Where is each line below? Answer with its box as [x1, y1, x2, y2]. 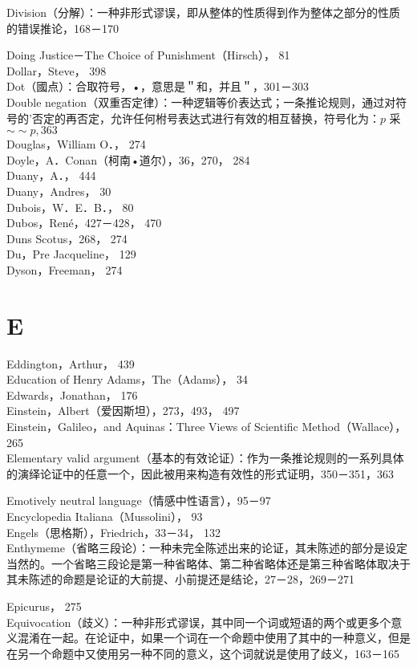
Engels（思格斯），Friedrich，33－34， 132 [6, 523, 221, 540]
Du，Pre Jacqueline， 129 [6, 246, 136, 262]
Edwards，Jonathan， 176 [6, 386, 138, 403]
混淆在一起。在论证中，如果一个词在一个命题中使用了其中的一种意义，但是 [17, 629, 411, 646]
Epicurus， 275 [6, 597, 82, 614]
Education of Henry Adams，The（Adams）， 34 [6, 371, 248, 388]
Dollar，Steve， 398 [6, 62, 107, 79]
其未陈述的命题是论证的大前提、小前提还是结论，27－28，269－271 [6, 571, 354, 588]
